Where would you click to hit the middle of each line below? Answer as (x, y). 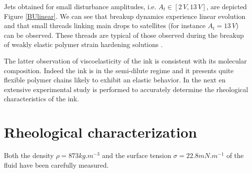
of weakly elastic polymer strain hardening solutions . (84, 44)
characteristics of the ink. (42, 99)
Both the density (29, 155)
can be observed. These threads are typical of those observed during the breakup (124, 35)
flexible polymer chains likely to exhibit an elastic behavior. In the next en (115, 80)
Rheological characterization (101, 132)
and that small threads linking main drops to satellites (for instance (105, 25)
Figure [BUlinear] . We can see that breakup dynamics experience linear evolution (125, 16)
